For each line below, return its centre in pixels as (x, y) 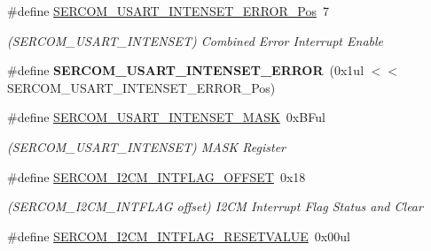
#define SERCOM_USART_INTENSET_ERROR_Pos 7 (168, 11)
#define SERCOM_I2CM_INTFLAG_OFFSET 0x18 (157, 176)
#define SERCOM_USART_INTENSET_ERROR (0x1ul (186, 70)
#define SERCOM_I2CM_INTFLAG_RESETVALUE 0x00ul (179, 236)
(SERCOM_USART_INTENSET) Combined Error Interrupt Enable (196, 40)
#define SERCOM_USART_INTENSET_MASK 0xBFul (166, 117)
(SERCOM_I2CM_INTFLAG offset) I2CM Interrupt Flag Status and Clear (215, 206)
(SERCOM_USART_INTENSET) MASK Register (147, 146)
